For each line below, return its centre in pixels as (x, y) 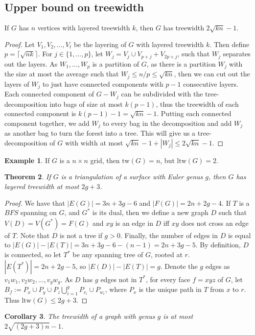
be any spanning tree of (108, 254)
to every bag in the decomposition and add (167, 123)
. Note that (33, 235)
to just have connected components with (103, 84)
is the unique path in (170, 289)
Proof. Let (20, 44)
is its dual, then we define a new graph (150, 212)
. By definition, (218, 245)
